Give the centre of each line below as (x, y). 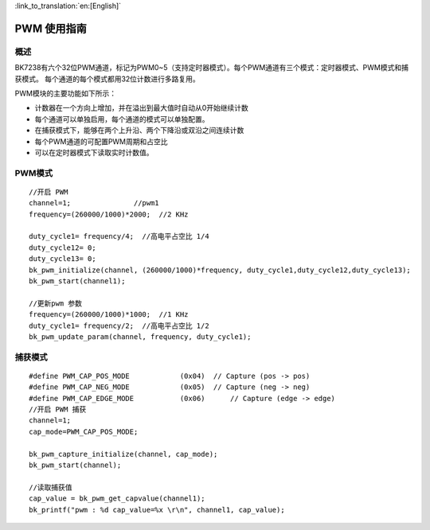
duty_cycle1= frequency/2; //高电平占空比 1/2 (119, 325)
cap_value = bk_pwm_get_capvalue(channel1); (117, 499)
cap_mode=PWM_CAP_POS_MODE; (84, 431)
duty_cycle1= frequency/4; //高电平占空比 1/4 (119, 236)
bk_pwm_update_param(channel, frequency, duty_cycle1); (140, 337)
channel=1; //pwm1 (94, 203)
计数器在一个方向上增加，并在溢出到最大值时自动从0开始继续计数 (141, 108)
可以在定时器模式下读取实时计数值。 (94, 152)
